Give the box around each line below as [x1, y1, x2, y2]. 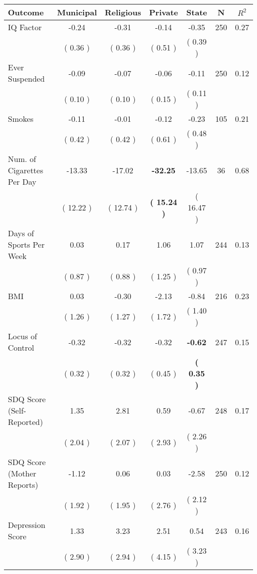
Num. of [8, 153, 36, 164]
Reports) [8, 479, 39, 490]
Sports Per [8, 239, 45, 250]
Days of [8, 227, 34, 239]
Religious [105, 6, 141, 18]
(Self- [8, 405, 26, 416]
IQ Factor [8, 21, 42, 33]
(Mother [8, 468, 37, 479]
